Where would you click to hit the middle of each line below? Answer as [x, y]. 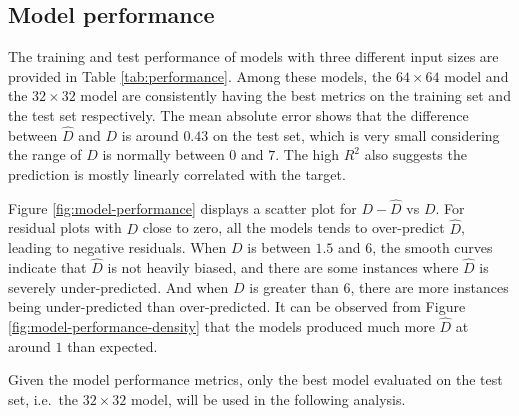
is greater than [294, 286]
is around [150, 134]
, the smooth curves [432, 247]
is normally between [163, 154]
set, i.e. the [43, 398]
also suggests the [415, 154]
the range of [45, 154]
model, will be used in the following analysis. [268, 398]
